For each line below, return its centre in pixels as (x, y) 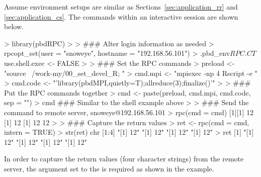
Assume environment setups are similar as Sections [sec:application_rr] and (121, 7)
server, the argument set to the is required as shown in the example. (109, 168)
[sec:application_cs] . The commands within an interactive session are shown (121, 16)
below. (14, 26)
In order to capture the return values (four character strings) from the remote (124, 159)
